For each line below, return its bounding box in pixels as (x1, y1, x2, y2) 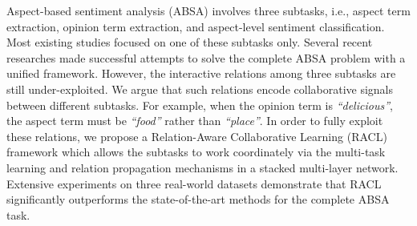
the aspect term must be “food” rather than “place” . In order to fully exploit (6, 112, 383, 129)
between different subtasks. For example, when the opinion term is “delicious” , (6, 96, 393, 113)
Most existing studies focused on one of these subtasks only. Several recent (6, 34, 373, 50)
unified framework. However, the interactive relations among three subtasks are (6, 65, 396, 82)
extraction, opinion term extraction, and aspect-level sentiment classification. (6, 18, 385, 34)
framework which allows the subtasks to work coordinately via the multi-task (6, 143, 386, 160)
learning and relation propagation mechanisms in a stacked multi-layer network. (6, 159, 399, 176)
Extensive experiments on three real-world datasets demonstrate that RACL (6, 175, 382, 192)
